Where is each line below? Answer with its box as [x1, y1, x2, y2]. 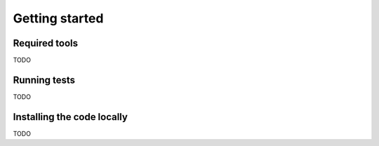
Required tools [13, 37, 79, 49]
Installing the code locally [13, 111, 128, 123]
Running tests [13, 74, 76, 86]
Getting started [13, 11, 104, 26]
